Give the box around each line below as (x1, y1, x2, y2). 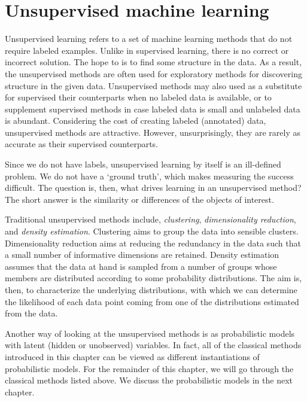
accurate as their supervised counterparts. (5, 138, 159, 150)
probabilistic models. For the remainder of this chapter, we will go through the (5, 362, 294, 374)
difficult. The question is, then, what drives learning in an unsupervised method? (5, 181, 302, 194)
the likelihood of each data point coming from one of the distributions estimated (5, 295, 299, 307)
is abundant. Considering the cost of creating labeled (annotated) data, (5, 114, 266, 127)
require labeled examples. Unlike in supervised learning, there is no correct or (5, 44, 289, 56)
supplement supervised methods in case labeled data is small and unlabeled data (5, 102, 300, 115)
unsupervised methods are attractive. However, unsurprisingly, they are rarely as (5, 126, 300, 138)
